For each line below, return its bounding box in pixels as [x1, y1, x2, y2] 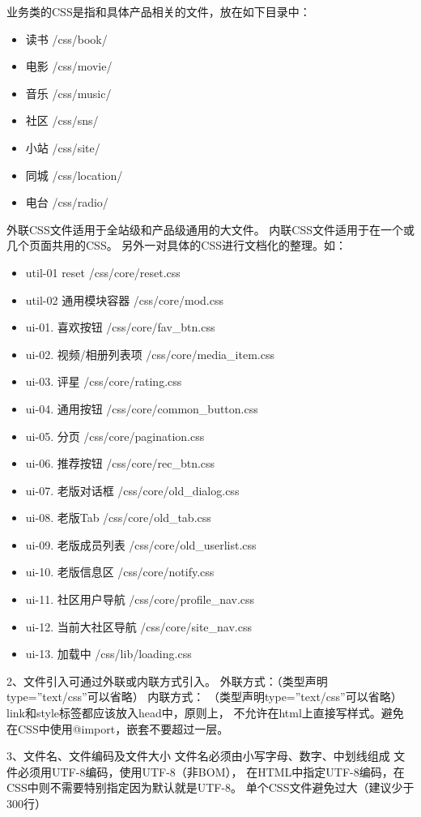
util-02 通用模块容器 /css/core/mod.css [25, 291, 223, 308]
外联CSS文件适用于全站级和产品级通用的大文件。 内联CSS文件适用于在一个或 [6, 220, 415, 237]
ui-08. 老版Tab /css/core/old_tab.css [25, 509, 211, 526]
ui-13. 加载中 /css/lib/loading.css [25, 645, 192, 662]
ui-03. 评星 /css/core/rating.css [25, 373, 182, 390]
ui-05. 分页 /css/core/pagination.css [25, 427, 205, 444]
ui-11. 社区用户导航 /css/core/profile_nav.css [25, 591, 255, 608]
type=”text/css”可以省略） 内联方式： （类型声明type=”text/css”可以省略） [6, 688, 402, 705]
